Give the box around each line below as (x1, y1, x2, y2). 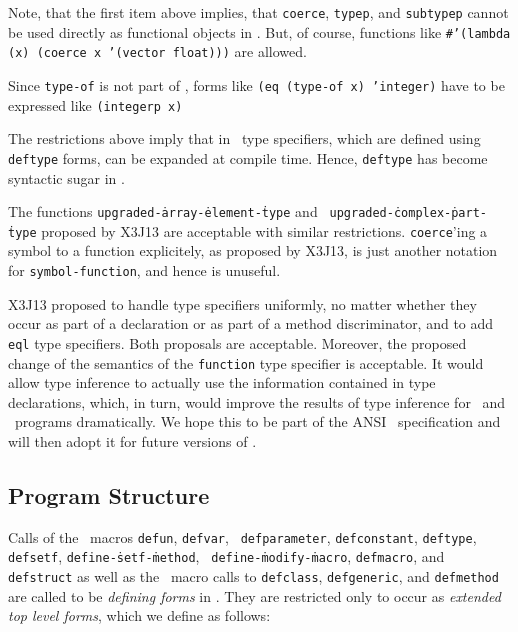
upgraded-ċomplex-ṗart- (329, 206, 487, 221)
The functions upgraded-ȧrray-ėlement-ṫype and (8, 201, 318, 222)
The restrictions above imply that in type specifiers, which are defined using (8, 128, 481, 149)
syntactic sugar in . (8, 167, 125, 188)
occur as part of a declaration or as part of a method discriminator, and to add (8, 313, 494, 334)
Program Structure (8, 479, 210, 510)
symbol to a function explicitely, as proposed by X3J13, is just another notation (8, 240, 498, 261)
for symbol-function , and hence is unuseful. (8, 260, 281, 281)
